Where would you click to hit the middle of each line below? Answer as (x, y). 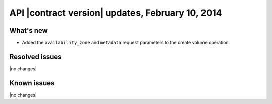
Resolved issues (36, 57)
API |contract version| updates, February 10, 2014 (116, 13)
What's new (28, 31)
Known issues (32, 83)
